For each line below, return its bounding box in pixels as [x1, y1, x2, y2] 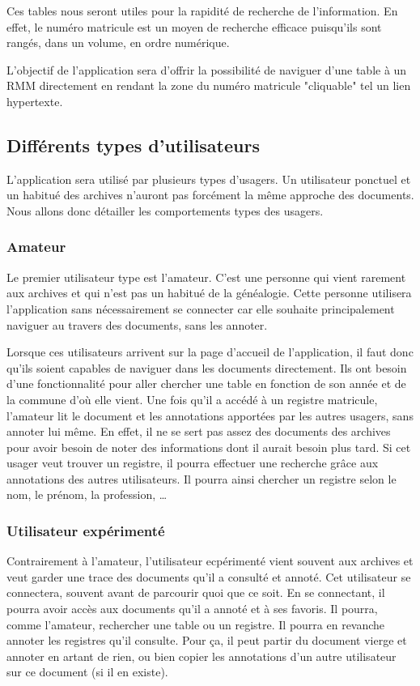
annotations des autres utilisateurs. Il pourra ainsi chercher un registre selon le [6, 470, 397, 487]
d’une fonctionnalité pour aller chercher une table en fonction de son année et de [6, 375, 406, 392]
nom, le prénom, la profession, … [6, 486, 168, 503]
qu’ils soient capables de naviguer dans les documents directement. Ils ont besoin [6, 359, 407, 376]
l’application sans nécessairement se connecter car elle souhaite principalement [6, 300, 395, 317]
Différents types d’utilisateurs [6, 132, 260, 157]
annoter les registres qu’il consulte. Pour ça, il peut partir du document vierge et [6, 632, 407, 649]
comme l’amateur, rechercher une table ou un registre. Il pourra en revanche [6, 616, 385, 633]
